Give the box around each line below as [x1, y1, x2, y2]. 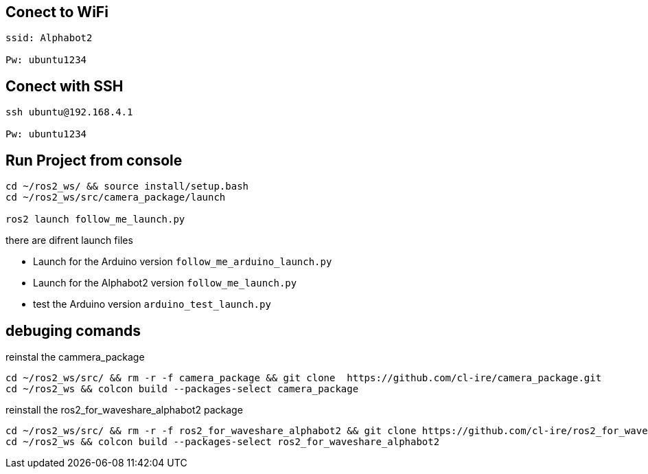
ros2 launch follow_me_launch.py [5, 214, 185, 225]
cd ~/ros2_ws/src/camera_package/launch [5, 192, 226, 203]
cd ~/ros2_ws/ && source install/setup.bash [5, 181, 249, 192]
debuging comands [5, 321, 141, 339]
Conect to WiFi [5, 3, 108, 21]
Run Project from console [5, 151, 183, 169]
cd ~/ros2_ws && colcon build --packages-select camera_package [5, 383, 359, 394]
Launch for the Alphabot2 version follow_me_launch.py [33, 277, 297, 289]
